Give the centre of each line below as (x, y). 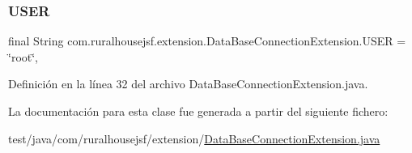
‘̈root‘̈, (23, 56)
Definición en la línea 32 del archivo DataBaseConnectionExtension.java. (188, 84)
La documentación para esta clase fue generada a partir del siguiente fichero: (198, 111)
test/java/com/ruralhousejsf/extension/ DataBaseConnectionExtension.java (194, 138)
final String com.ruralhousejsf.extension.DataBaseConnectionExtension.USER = (207, 41)
